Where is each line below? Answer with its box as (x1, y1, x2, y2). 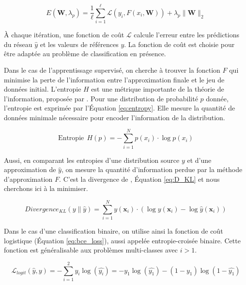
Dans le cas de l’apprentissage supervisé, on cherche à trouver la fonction (4, 64, 220, 75)
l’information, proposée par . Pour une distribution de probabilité (4, 93, 198, 103)
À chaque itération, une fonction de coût (4, 30, 124, 40)
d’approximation (4, 174, 53, 184)
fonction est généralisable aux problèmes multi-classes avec (4, 245, 178, 255)
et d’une (187, 155, 212, 165)
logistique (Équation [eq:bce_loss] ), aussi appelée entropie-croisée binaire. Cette (4, 235, 241, 245)
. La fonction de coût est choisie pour (124, 39, 235, 49)
